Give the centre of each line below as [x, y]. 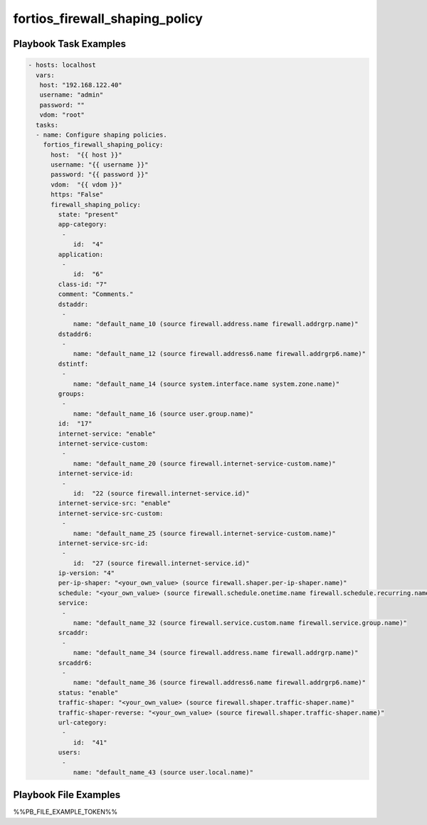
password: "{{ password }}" [100, 175]
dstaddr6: [75, 334]
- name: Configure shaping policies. [101, 135]
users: [69, 752]
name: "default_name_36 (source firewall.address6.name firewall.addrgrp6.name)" [220, 683]
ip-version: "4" [86, 573]
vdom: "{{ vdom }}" [86, 184]
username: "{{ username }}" [100, 165]
